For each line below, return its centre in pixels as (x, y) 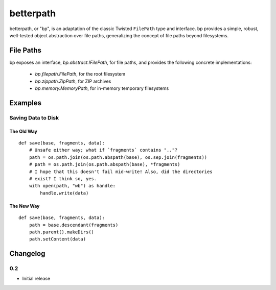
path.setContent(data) (57, 239)
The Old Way (24, 131)
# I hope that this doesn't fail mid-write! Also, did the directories (121, 172)
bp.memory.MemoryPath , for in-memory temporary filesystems (102, 88)
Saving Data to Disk (34, 117)
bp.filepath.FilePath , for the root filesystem (80, 74)
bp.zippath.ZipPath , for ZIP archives (73, 81)
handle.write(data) (64, 193)
